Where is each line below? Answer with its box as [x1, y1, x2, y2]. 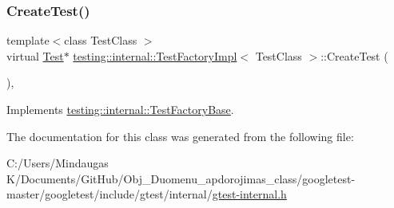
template [6, 32, 50, 49]
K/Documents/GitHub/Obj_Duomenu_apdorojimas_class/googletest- [6, 170, 356, 186]
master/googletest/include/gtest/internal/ [6, 186, 213, 202]
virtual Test [6, 47, 64, 64]
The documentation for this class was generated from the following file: [6, 128, 354, 144]
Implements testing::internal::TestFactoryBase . [6, 101, 234, 117]
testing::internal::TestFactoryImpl [73, 47, 237, 64]
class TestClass [64, 32, 137, 49]
